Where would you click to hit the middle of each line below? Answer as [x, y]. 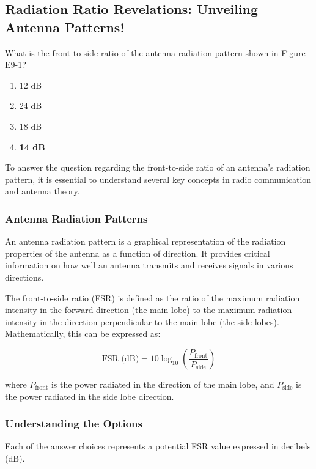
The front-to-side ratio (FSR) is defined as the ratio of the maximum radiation [152, 297]
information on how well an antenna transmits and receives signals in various [149, 265]
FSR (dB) [120, 359]
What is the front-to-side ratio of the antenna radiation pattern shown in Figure [155, 52]
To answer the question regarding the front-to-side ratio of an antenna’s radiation [158, 167]
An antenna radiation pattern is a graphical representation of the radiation [145, 241]
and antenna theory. [42, 191]
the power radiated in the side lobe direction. [90, 396]
